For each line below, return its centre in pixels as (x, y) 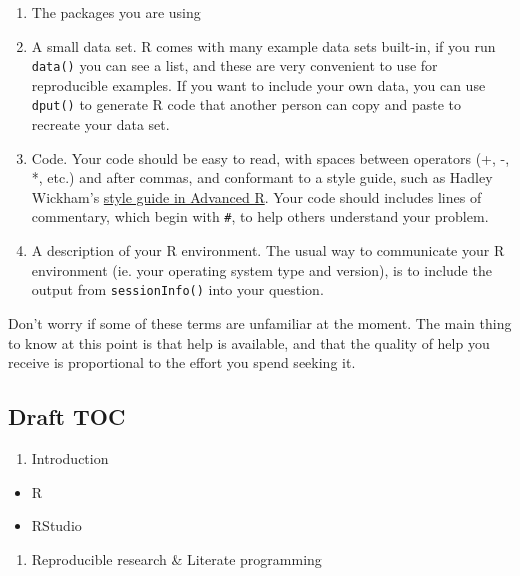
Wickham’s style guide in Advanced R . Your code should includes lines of (256, 196)
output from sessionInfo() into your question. (177, 289)
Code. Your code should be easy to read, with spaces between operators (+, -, (270, 157)
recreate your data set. (100, 124)
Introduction (70, 457)
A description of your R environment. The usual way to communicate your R (268, 250)
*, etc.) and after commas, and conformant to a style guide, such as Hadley (262, 177)
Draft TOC (67, 416)
